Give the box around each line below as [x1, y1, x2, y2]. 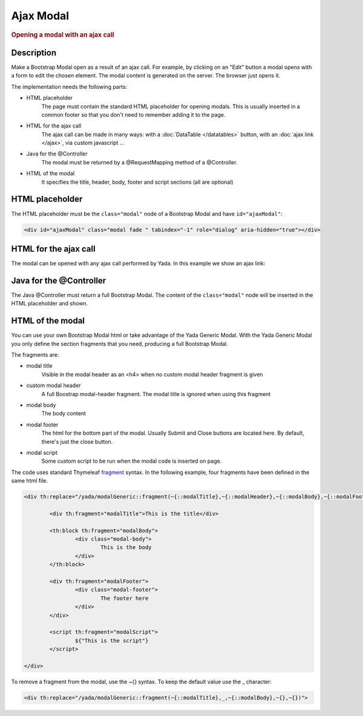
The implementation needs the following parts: [11, 83, 128, 90]
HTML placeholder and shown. [11, 300, 88, 307]
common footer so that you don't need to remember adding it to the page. [41, 111, 226, 118]
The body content [41, 410, 86, 417]
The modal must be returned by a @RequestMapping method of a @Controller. [41, 158, 238, 166]
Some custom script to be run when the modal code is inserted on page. [41, 457, 222, 465]
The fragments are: [11, 351, 59, 358]
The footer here [100, 594, 149, 602]
